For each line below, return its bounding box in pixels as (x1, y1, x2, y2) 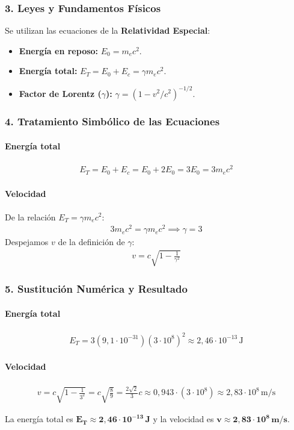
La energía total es (5, 413, 73, 425)
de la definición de (58, 235, 125, 248)
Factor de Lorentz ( (19, 87, 102, 99)
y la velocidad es (153, 413, 214, 425)
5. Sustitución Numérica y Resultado (5, 281, 188, 296)
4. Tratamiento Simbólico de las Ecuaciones (5, 114, 220, 129)
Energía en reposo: (19, 44, 99, 57)
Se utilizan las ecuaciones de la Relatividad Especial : (5, 24, 210, 37)
